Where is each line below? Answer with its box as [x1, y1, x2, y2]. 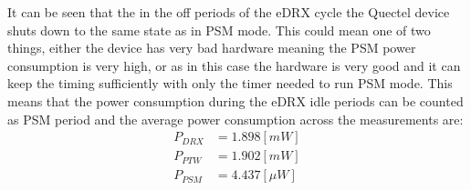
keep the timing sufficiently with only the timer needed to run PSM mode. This [7, 74, 453, 93]
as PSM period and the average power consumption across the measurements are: [7, 109, 464, 128]
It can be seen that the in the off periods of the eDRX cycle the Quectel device [7, 3, 450, 21]
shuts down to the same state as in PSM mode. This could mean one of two [7, 20, 431, 39]
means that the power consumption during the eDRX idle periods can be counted [7, 91, 464, 110]
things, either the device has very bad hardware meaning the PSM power [7, 38, 416, 57]
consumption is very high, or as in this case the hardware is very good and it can [7, 55, 461, 75]
